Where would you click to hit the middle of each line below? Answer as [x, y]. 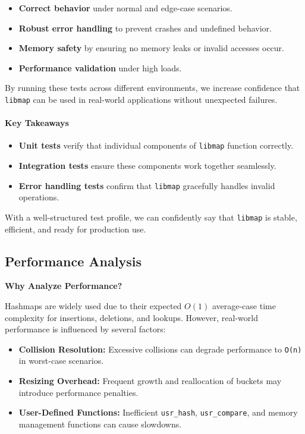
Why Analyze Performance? [64, 286]
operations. [39, 197]
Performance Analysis [73, 261]
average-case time [244, 305]
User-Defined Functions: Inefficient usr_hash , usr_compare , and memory [158, 412]
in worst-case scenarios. [61, 361]
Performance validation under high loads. [100, 67]
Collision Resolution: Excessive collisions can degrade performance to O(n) [160, 349]
